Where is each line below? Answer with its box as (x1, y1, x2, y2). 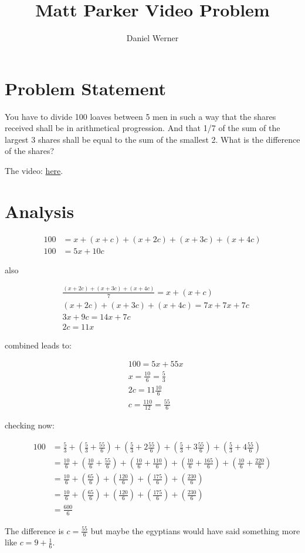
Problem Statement (5, 76, 166, 100)
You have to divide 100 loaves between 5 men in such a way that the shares (5, 110, 276, 122)
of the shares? (5, 145, 55, 157)
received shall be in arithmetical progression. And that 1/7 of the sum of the (5, 122, 280, 134)
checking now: (5, 419, 55, 431)
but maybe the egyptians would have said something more (90, 524, 300, 537)
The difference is (5, 524, 64, 537)
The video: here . (5, 165, 63, 177)
